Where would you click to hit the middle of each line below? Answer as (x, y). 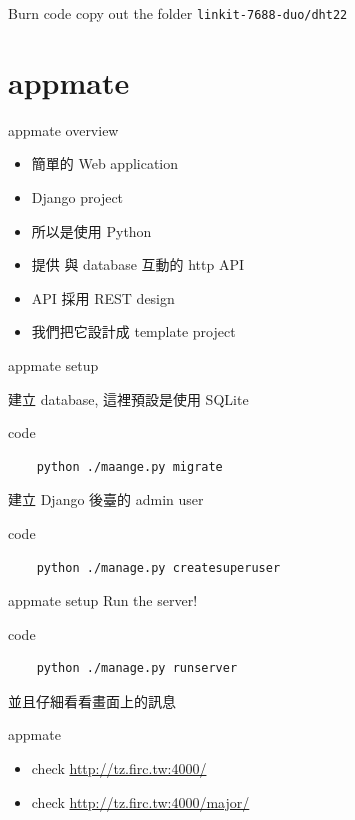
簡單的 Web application (105, 163)
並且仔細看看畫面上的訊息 (92, 700)
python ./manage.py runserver (137, 668)
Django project (77, 196)
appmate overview (63, 129)
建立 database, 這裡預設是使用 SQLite (128, 398)
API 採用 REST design (103, 297)
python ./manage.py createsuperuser (158, 567)
